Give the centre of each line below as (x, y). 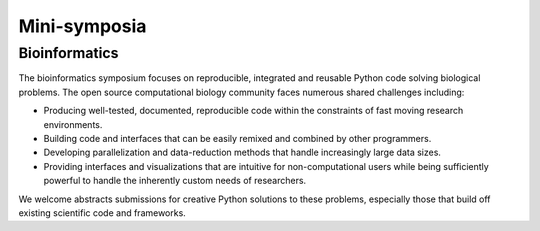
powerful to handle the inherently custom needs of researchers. (175, 181)
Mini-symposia (82, 26)
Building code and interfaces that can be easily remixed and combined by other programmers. (237, 138)
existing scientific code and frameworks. (102, 212)
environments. (73, 124)
